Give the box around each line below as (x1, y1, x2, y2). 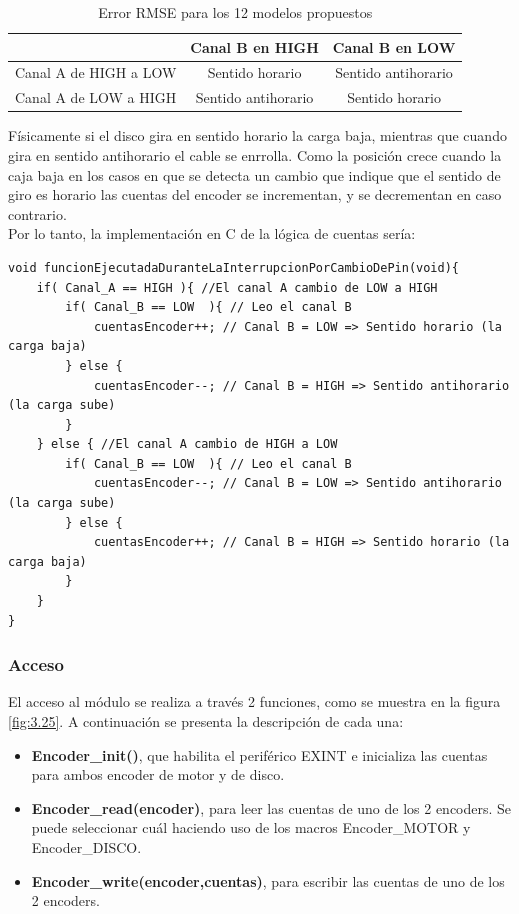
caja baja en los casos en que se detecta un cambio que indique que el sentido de (8, 164, 501, 185)
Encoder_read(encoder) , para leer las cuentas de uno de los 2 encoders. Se (31, 797, 512, 818)
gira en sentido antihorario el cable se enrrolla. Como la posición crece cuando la (8, 144, 502, 165)
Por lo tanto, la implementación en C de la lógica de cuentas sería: (8, 223, 416, 244)
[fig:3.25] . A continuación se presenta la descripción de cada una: (8, 711, 404, 732)
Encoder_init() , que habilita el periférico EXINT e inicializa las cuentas (31, 744, 488, 765)
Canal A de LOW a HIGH (15, 87, 177, 108)
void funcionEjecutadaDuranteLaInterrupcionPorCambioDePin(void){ (8, 260, 460, 275)
